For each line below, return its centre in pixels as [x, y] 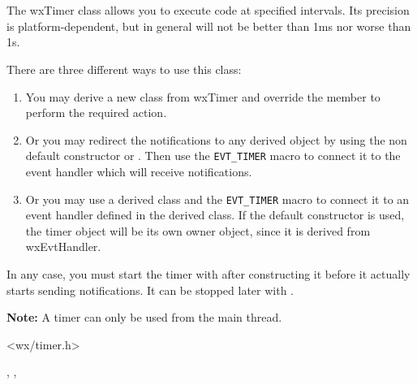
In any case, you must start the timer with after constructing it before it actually [208, 274]
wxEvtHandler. [63, 247]
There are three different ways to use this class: [124, 69]
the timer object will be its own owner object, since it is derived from [198, 230]
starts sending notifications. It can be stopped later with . [150, 290]
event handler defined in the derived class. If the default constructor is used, [215, 215]
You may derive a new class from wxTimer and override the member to [203, 96]
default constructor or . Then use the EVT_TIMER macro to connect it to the [213, 156]
